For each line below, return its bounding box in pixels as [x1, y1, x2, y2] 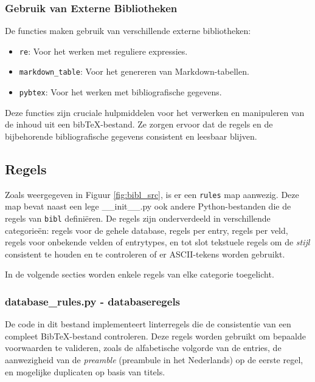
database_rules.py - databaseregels [5, 293, 181, 309]
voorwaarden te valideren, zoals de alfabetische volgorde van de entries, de [5, 341, 282, 354]
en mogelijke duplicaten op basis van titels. [5, 365, 165, 378]
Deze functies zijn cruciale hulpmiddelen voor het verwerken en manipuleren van [5, 106, 305, 118]
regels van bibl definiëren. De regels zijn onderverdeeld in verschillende [5, 212, 271, 225]
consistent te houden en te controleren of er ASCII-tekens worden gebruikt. [5, 247, 285, 260]
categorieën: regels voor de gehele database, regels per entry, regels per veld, [5, 223, 288, 236]
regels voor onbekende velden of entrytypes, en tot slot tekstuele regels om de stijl [5, 236, 310, 248]
